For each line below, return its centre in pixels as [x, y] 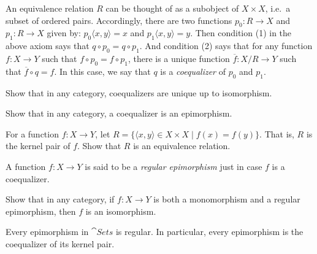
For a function [32, 133]
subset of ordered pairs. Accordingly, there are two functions [119, 20]
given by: [64, 33]
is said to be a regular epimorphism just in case [174, 166]
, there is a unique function [179, 58]
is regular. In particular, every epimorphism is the [209, 232]
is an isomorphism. [121, 211]
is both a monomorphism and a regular [227, 199]
